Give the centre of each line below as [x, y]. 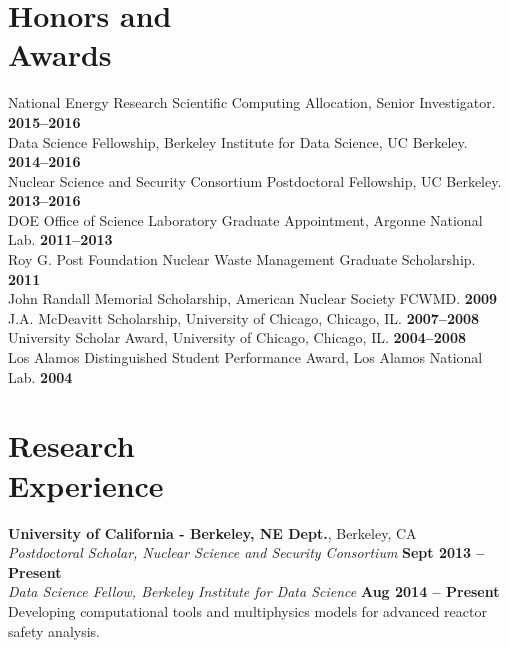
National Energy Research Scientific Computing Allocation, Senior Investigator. [252, 102]
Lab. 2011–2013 [60, 239]
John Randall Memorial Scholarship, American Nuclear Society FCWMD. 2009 [253, 298]
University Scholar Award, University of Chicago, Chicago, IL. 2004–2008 [237, 337]
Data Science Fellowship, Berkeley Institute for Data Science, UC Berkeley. [238, 141]
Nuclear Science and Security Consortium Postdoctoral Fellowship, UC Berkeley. [255, 180]
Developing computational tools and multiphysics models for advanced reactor [247, 610]
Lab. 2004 [40, 376]
